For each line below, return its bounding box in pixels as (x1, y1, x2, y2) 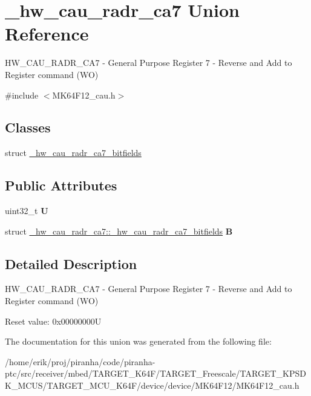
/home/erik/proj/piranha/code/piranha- (5, 355, 155, 368)
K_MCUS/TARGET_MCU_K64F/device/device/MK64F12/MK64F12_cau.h (5, 379, 300, 392)
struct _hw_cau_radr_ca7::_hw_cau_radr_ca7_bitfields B (5, 224, 233, 237)
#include (5, 88, 39, 101)
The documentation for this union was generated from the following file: (5, 335, 272, 348)
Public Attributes (5, 176, 117, 195)
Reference (5, 21, 89, 46)
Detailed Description (5, 254, 137, 273)
